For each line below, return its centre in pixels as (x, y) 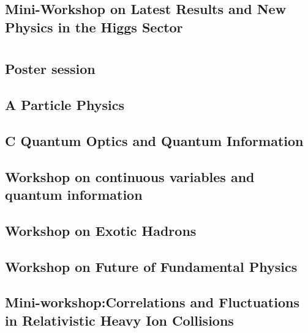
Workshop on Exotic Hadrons (101, 230)
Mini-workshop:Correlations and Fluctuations (152, 302)
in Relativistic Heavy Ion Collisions (119, 320)
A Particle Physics (65, 105)
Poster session (50, 69)
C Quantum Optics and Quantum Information (154, 140)
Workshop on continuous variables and (130, 176)
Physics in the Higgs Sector (94, 27)
